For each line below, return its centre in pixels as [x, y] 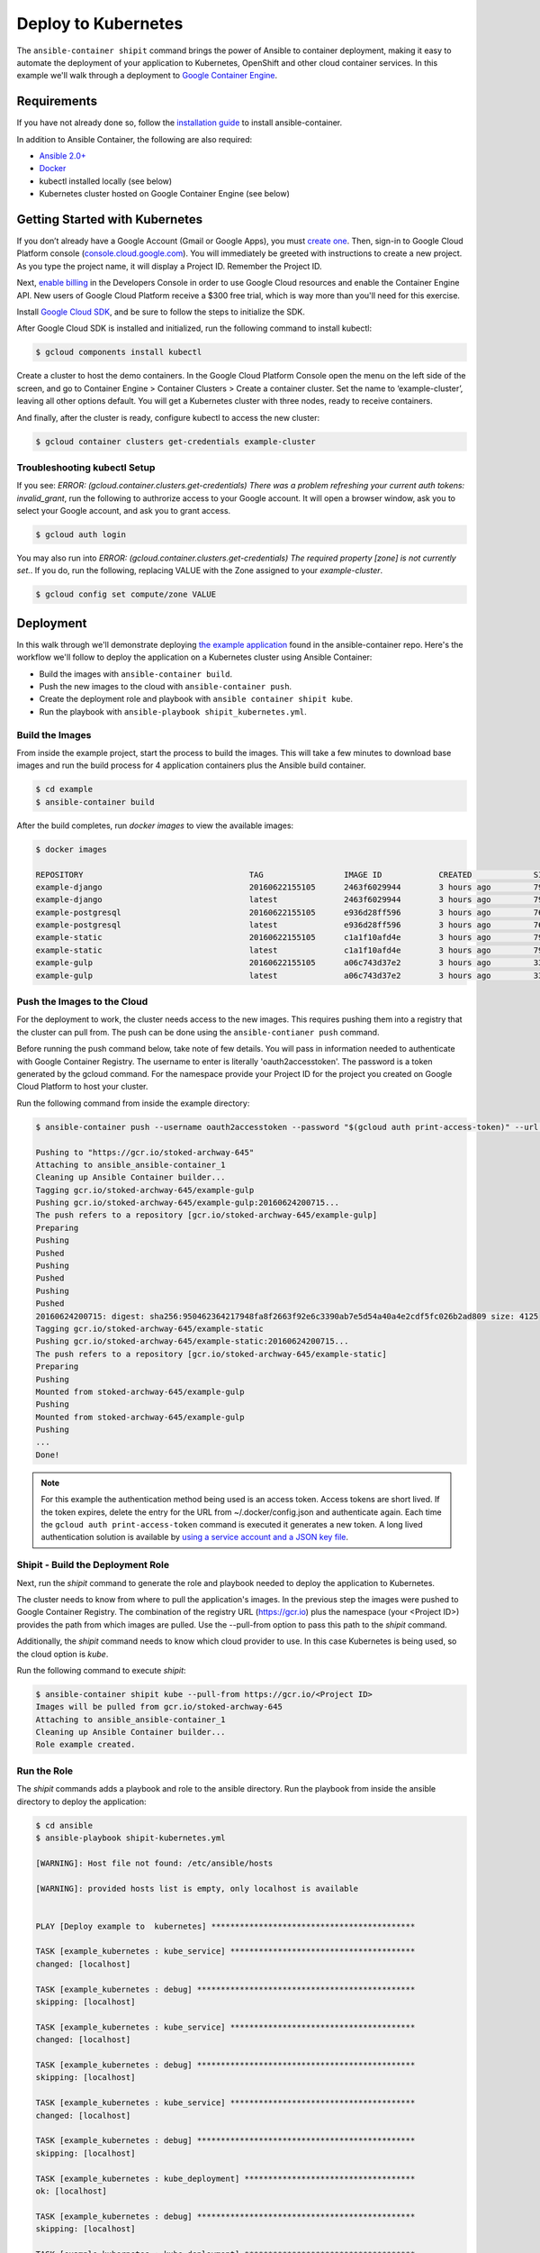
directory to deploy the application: [82, 1801]
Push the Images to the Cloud [82, 1002]
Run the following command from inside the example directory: [133, 1103]
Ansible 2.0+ [63, 156]
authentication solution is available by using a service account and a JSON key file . [195, 1537]
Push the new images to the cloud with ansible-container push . [166, 687]
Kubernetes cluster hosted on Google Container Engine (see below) [164, 194]
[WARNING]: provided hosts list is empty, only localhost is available [197, 1888]
